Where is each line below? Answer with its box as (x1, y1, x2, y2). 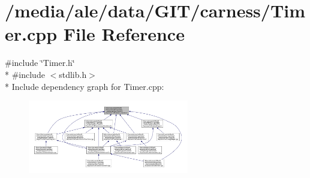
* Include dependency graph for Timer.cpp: (5, 80, 164, 92)
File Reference (63, 22, 185, 46)
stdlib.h (59, 68, 87, 80)
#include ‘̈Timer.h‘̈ (5, 56, 75, 69)
